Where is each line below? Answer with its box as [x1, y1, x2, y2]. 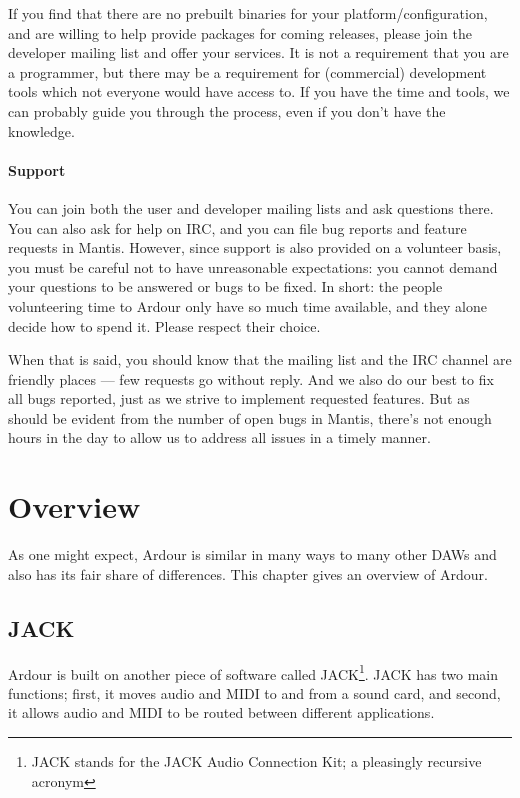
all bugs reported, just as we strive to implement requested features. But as [8, 388, 470, 409]
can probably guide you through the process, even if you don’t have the [8, 100, 446, 121]
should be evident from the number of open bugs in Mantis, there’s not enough [8, 407, 492, 428]
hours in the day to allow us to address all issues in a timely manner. [8, 427, 431, 448]
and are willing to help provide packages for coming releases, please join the [8, 22, 473, 43]
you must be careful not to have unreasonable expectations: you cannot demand [8, 256, 498, 277]
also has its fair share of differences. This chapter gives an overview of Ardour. [8, 563, 488, 584]
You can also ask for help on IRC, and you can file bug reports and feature [8, 217, 467, 238]
